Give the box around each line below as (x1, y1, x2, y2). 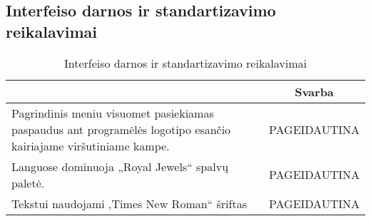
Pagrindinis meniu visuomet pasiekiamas (11, 104, 214, 121)
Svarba (295, 83, 334, 100)
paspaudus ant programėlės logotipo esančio (11, 120, 231, 138)
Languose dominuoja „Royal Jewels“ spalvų (11, 158, 229, 175)
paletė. (11, 174, 45, 191)
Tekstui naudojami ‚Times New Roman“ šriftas (11, 195, 247, 212)
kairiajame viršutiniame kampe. (11, 137, 170, 154)
